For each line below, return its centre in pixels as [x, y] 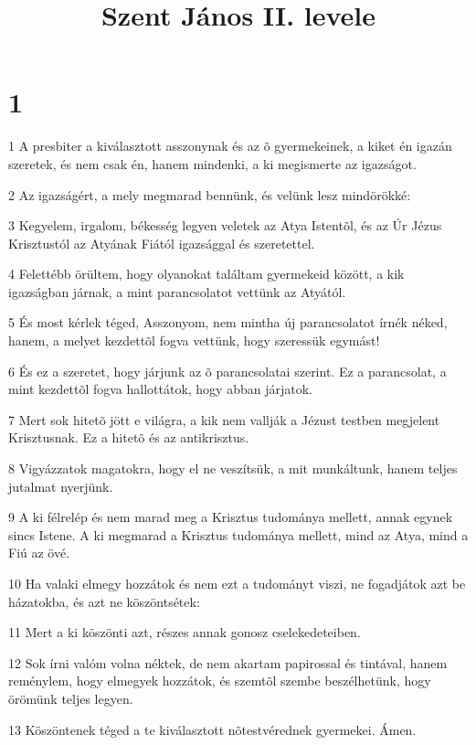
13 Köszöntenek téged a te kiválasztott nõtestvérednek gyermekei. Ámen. [212, 729]
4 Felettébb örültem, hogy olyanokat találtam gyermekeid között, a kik [206, 274]
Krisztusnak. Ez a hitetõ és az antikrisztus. [129, 437]
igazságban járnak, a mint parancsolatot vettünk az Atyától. [177, 291]
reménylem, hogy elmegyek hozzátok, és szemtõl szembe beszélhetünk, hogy [220, 681]
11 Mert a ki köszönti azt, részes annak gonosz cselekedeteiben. [185, 632]
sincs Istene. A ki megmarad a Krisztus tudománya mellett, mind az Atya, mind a [238, 534]
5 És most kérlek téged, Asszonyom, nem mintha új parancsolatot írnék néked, [228, 322]
